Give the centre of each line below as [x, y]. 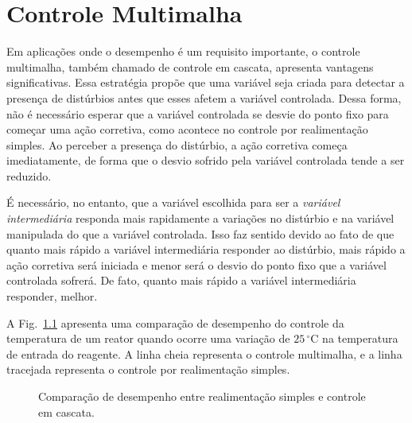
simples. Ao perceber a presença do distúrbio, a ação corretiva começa [177, 144]
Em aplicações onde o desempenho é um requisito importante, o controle [183, 51]
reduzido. [29, 175]
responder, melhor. [52, 296]
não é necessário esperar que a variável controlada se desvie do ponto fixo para [198, 113]
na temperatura [360, 338]
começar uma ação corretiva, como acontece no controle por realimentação [187, 129]
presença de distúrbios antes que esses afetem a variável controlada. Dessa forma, [204, 97]
